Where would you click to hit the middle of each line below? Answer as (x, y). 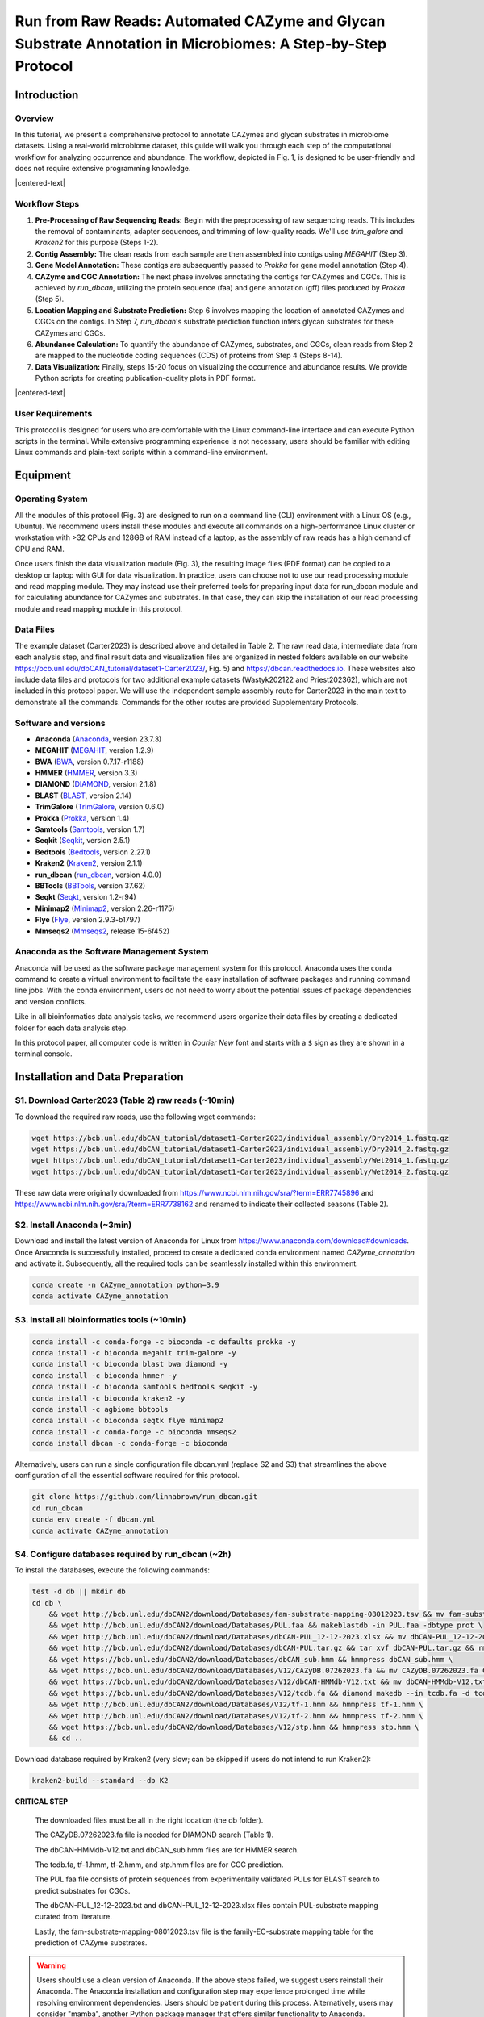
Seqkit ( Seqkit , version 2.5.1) (83, 841)
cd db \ (47, 1603)
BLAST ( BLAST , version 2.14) (83, 796)
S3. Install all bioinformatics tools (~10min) (100, 1319)
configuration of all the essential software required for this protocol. (127, 1476)
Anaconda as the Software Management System (112, 952)
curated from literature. (73, 1917)
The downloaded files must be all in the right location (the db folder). (149, 1820)
